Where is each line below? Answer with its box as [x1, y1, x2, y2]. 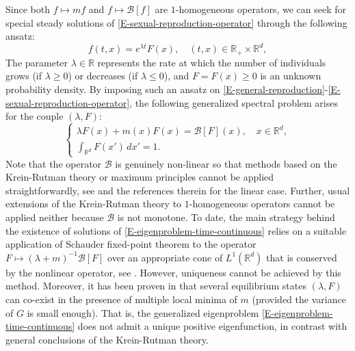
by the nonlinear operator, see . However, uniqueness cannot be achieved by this [5, 265, 341, 279]
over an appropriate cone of [107, 250, 223, 264]
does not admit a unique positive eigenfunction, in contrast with [77, 319, 347, 333]
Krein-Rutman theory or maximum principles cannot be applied [5, 170, 274, 184]
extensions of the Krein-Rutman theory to [5, 196, 182, 211]
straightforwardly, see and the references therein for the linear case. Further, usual [5, 183, 350, 197]
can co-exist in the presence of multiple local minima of [5, 291, 237, 306]
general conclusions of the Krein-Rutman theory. [5, 332, 209, 346]
